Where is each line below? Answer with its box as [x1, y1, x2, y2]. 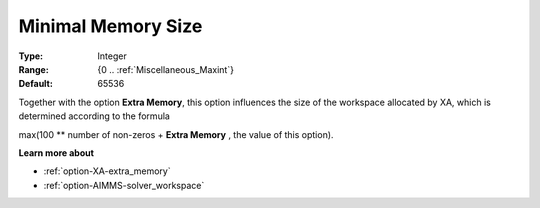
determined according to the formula [18, 110, 170, 122]
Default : [18, 78, 54, 90]
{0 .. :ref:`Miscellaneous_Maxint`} [97, 63, 235, 75]
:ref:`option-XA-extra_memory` [43, 165, 171, 177]
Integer [97, 50, 127, 62]
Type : [18, 50, 44, 62]
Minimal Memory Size [18, 15, 203, 37]
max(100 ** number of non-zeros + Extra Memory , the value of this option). [18, 128, 334, 140]
